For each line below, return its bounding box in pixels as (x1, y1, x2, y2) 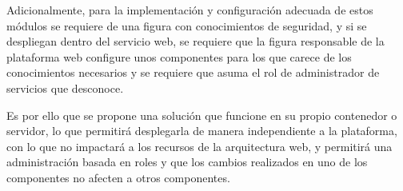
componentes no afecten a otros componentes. (6, 169, 230, 185)
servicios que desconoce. (6, 79, 124, 96)
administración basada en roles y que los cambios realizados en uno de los (6, 153, 368, 170)
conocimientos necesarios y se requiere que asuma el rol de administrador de (6, 64, 380, 81)
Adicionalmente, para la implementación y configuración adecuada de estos (6, 2, 373, 18)
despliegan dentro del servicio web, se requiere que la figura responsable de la (6, 33, 385, 50)
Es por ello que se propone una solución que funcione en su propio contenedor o (6, 106, 397, 123)
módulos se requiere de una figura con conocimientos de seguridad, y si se (6, 17, 367, 34)
